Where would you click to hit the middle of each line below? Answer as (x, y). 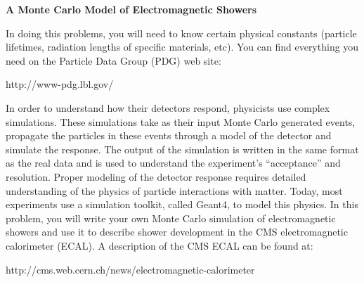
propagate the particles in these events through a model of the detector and (169, 135)
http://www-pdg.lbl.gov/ (60, 84)
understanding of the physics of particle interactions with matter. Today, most (174, 190)
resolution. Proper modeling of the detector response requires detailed (156, 176)
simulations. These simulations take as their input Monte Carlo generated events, (181, 121)
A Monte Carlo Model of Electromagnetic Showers (131, 9)
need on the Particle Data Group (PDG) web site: (113, 60)
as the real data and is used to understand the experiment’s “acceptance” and (173, 163)
